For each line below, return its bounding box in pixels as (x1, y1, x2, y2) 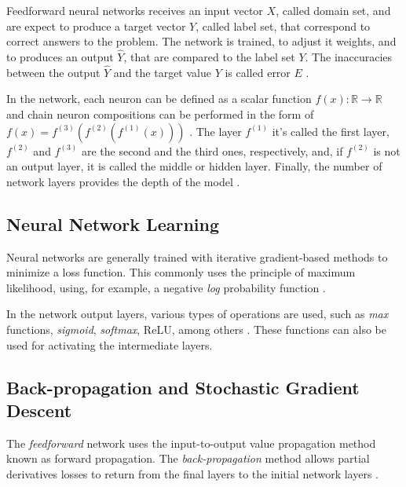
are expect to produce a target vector (6, 17, 186, 34)
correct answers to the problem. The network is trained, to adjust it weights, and (6, 33, 397, 49)
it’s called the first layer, (272, 123, 390, 139)
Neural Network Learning (6, 211, 220, 236)
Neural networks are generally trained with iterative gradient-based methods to (6, 248, 388, 265)
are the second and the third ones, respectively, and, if (81, 142, 343, 159)
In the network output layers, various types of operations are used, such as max (6, 306, 389, 322)
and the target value (113, 64, 211, 80)
